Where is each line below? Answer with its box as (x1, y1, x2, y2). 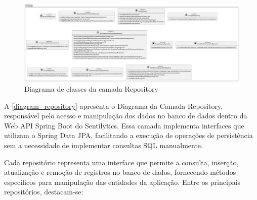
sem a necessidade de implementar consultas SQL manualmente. (4, 140, 203, 150)
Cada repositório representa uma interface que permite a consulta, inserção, (4, 157, 239, 167)
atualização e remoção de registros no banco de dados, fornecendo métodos (4, 167, 236, 177)
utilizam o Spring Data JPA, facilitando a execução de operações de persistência (4, 130, 253, 141)
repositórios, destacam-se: (4, 186, 83, 197)
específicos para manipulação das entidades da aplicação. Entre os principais (4, 176, 241, 187)
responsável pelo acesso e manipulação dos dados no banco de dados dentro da (4, 110, 247, 121)
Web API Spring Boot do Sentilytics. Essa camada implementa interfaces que (4, 120, 244, 130)
